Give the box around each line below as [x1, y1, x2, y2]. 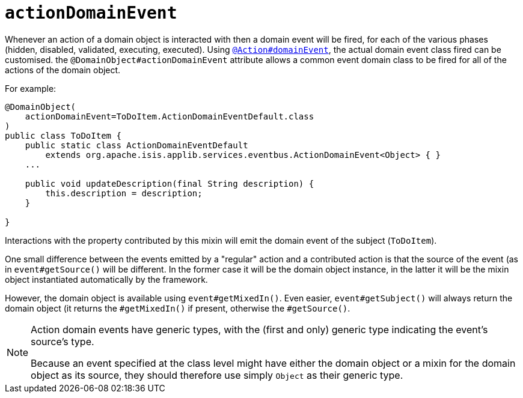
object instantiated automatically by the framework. [5, 274, 208, 285]
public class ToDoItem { [5, 130, 121, 140]
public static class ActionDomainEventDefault [25, 140, 248, 150]
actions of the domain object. [5, 64, 121, 75]
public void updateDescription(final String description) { [25, 178, 314, 188]
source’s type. [31, 335, 94, 348]
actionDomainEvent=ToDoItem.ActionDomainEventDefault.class [25, 111, 314, 121]
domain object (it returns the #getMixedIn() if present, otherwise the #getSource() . [5, 303, 350, 313]
